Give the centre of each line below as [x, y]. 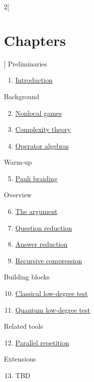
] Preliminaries [26, 63]
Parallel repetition [42, 342]
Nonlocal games [39, 113]
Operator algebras [42, 145]
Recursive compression [49, 260]
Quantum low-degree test [53, 309]
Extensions [20, 359]
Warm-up [18, 162]
